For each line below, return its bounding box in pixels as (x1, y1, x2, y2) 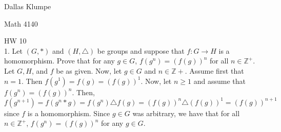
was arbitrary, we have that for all (132, 107, 240, 118)
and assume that (193, 75, 246, 86)
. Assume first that (185, 65, 244, 76)
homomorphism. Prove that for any (4, 55, 115, 66)
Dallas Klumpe (4, 1, 51, 11)
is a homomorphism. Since (27, 107, 110, 118)
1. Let (4, 45, 23, 56)
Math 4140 (4, 18, 38, 29)
